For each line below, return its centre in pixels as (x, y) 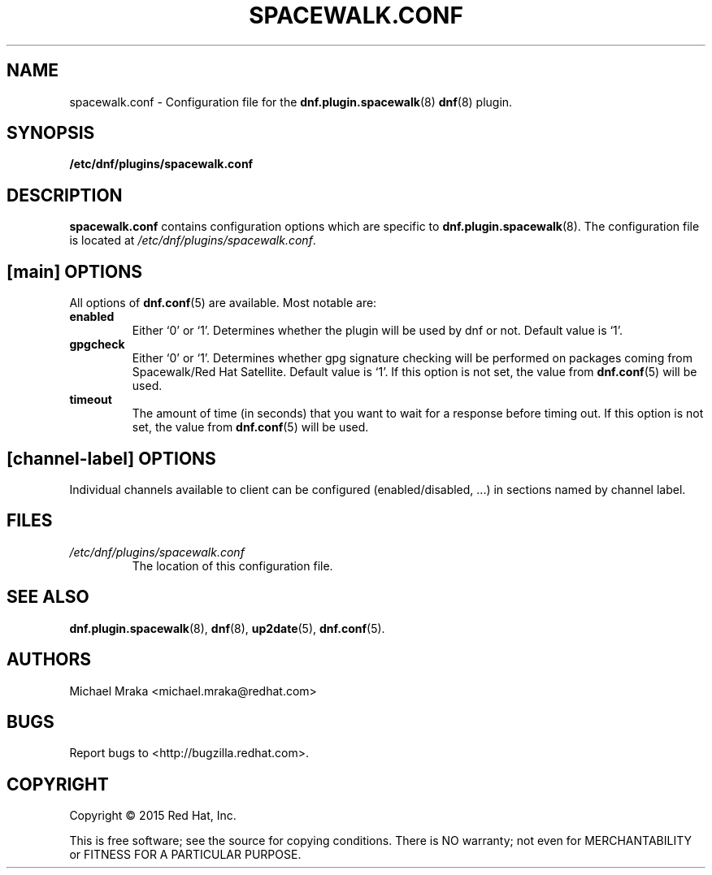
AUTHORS (49, 660)
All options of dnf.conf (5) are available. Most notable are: (223, 303)
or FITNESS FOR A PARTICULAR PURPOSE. (185, 855)
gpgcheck (97, 344)
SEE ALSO (48, 597)
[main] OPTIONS (74, 271)
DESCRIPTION (65, 195)
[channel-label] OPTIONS (111, 458)
